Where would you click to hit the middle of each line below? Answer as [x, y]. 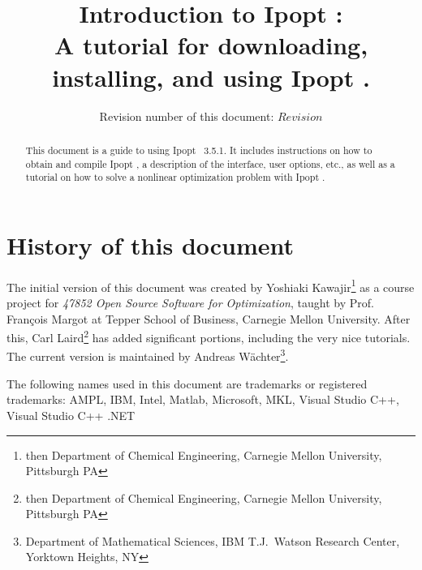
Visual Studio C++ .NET [71, 415]
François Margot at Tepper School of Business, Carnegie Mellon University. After [209, 318]
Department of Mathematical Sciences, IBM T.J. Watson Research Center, [213, 540]
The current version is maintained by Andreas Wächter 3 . [148, 355]
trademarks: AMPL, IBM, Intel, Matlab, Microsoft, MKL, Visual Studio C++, [203, 399]
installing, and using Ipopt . [211, 77]
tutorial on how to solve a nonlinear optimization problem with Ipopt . [175, 177]
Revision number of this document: [187, 116]
